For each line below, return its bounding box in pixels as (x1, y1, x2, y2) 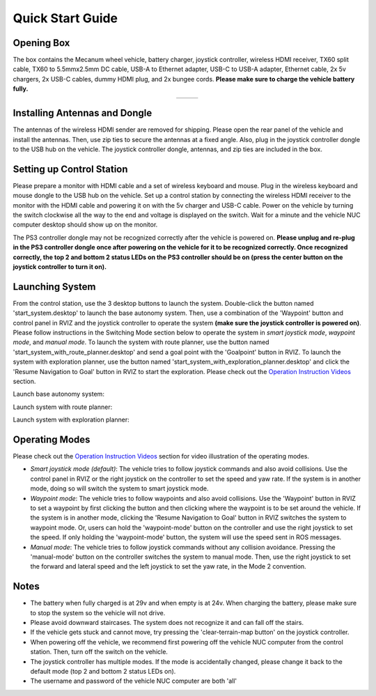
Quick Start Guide (13, 10, 118, 26)
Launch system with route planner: (13, 403, 113, 411)
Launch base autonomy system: (13, 390, 104, 399)
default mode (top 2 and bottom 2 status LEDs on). (30, 667, 176, 675)
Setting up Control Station (13, 163, 128, 175)
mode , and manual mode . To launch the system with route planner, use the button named (13, 338, 269, 346)
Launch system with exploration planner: (13, 415, 130, 424)
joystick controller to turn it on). (13, 262, 107, 271)
